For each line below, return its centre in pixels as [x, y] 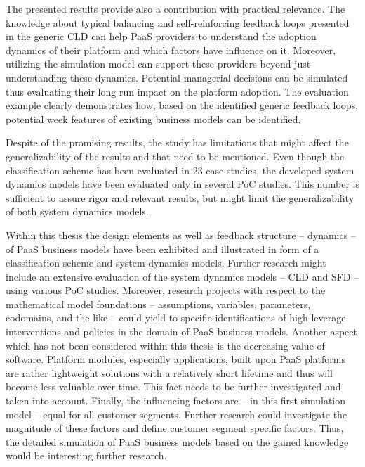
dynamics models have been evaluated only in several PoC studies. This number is [183, 184]
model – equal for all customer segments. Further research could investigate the [177, 414]
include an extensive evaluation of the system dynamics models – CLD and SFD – [182, 276]
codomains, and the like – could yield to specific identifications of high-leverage [176, 318]
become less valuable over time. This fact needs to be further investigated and [173, 386]
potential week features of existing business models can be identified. [153, 119]
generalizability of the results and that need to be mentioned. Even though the [175, 156]
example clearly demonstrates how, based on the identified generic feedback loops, [182, 105]
